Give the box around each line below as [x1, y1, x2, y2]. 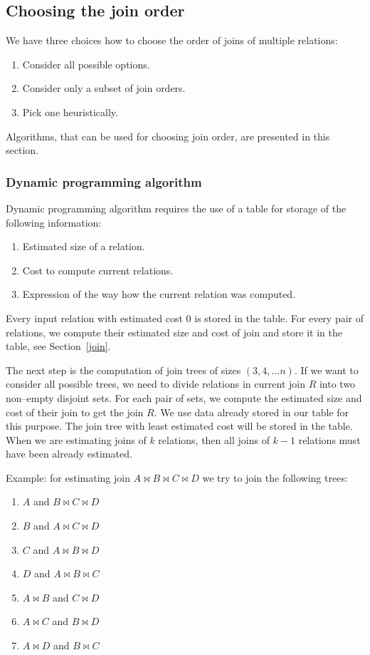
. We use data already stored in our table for [154, 404, 349, 419]
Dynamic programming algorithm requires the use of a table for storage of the [6, 200, 347, 215]
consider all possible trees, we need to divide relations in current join [6, 376, 305, 391]
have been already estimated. [6, 446, 132, 461]
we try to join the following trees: [202, 470, 348, 485]
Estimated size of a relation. [22, 239, 145, 254]
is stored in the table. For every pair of [194, 310, 364, 325]
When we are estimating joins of [6, 432, 147, 447]
